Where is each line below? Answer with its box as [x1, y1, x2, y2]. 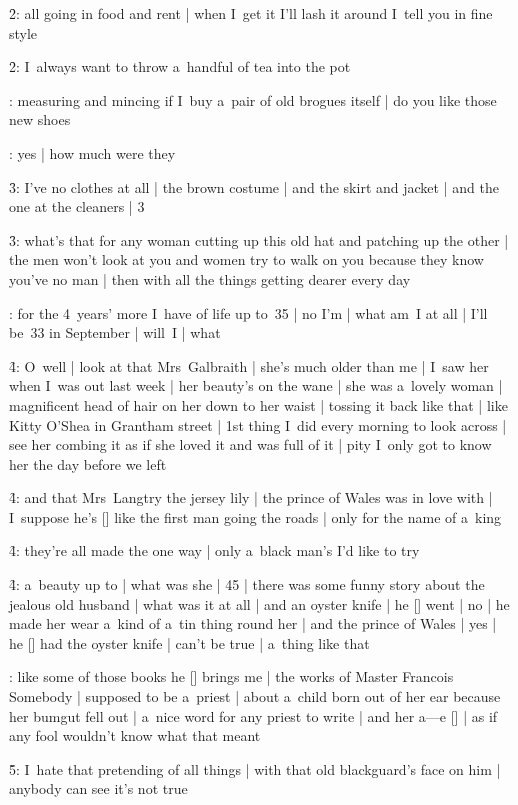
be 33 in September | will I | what [9, 322, 221, 343]
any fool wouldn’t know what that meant [9, 725, 261, 746]
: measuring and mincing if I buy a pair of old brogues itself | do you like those [9, 89, 497, 110]
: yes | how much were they [9, 142, 176, 163]
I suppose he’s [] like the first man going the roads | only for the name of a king [9, 506, 502, 527]
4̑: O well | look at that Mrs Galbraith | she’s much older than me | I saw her [9, 355, 489, 376]
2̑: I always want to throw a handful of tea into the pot [9, 56, 351, 77]
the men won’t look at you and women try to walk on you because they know [9, 249, 484, 270]
